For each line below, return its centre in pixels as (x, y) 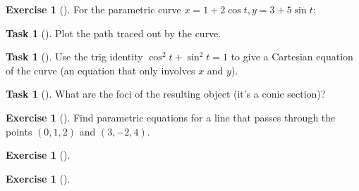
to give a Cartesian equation (292, 57)
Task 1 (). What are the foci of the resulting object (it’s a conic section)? (166, 94)
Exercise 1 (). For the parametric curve (93, 9)
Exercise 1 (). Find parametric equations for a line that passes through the (171, 117)
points (19, 131)
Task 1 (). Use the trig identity (74, 57)
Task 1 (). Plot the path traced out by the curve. (114, 33)
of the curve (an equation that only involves (101, 70)
